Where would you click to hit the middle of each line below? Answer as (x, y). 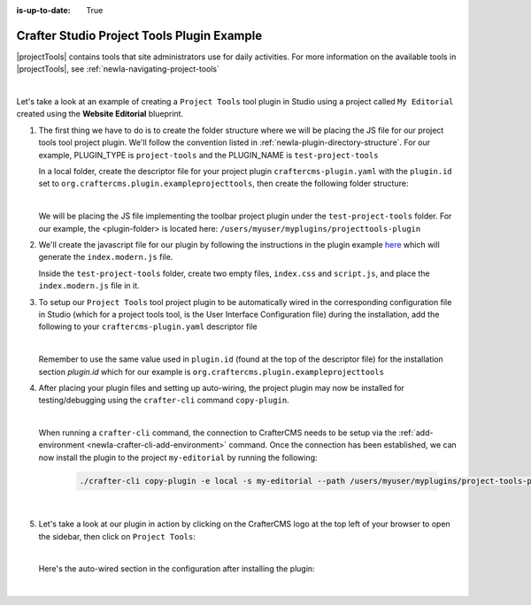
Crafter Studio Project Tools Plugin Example (139, 35)
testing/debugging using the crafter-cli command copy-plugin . (164, 400)
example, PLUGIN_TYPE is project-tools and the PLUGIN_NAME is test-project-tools (208, 155)
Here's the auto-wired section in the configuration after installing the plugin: (177, 569)
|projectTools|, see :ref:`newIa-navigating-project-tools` (118, 69)
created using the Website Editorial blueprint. (100, 114)
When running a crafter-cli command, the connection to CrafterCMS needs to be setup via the (218, 433)
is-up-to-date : (43, 10)
